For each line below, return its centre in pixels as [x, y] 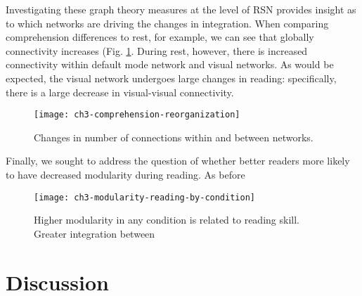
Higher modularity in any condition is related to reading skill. [167, 220]
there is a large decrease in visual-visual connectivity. [120, 92]
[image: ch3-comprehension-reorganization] [137, 115]
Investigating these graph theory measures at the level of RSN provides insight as [181, 9]
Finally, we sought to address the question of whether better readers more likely [178, 161]
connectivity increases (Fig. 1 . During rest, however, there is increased [157, 50]
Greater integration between [95, 233]
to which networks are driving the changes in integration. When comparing [167, 23]
